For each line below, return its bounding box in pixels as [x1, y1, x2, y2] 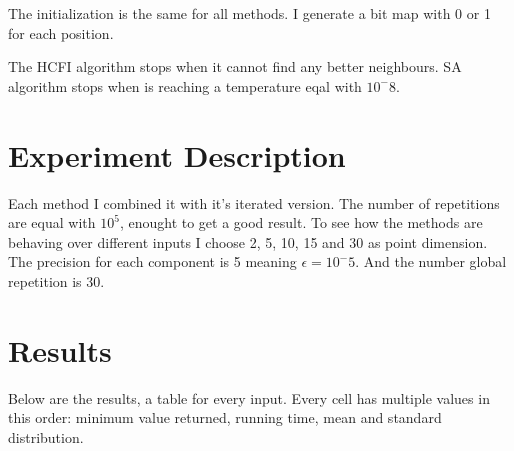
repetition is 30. [8, 270, 105, 291]
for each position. [8, 22, 114, 43]
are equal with [8, 212, 96, 233]
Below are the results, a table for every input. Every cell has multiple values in [8, 387, 490, 408]
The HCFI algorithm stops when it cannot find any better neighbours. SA [8, 56, 462, 77]
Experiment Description [8, 134, 346, 175]
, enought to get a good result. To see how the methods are [119, 212, 483, 233]
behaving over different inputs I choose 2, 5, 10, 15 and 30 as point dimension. [8, 231, 488, 252]
